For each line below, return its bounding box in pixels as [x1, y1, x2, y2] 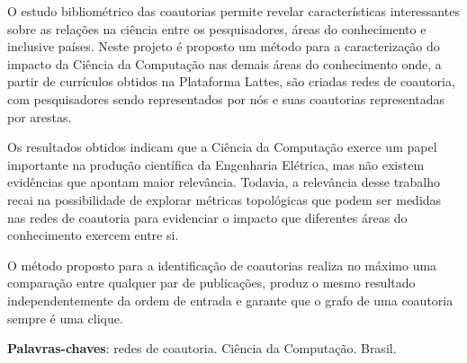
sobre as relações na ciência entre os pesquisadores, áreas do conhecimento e [7, 19, 427, 38]
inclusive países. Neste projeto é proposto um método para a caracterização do [7, 37, 440, 56]
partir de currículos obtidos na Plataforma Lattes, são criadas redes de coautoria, [7, 72, 455, 91]
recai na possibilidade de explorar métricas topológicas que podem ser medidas [7, 190, 442, 208]
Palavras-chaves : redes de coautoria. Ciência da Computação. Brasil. [7, 339, 397, 358]
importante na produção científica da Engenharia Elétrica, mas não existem [7, 155, 425, 173]
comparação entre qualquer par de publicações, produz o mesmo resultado [7, 273, 416, 292]
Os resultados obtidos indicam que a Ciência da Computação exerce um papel [7, 137, 437, 156]
